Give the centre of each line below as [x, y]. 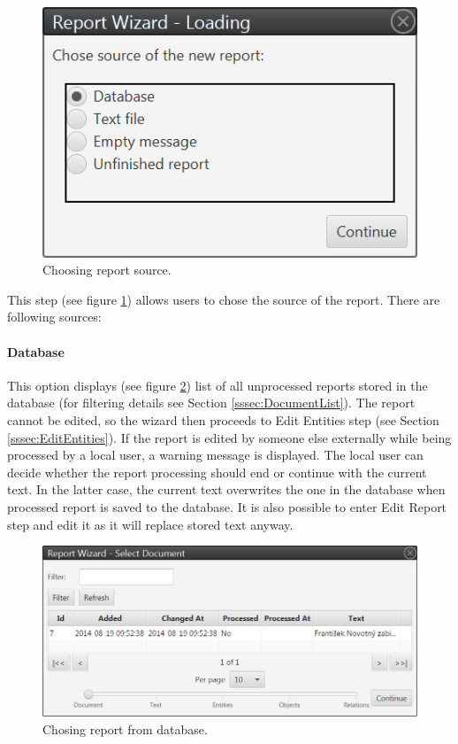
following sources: [54, 317]
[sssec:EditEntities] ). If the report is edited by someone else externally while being [229, 437]
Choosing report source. [107, 270]
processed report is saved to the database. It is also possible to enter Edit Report [227, 506]
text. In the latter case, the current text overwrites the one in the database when [226, 489]
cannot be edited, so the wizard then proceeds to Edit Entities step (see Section [223, 420]
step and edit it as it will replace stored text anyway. [150, 524]
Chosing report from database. [125, 728]
